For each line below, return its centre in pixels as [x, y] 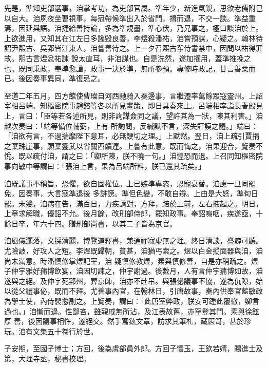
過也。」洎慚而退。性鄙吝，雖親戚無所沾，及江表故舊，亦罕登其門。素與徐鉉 [132, 311]
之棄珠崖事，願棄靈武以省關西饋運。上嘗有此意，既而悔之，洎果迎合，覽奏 [130, 146]
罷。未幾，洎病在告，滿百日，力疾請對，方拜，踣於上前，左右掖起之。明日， [133, 203]
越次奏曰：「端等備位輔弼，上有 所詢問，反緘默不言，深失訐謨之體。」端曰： [131, 125]
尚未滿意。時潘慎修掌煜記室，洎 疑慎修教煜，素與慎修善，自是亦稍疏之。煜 [131, 260]
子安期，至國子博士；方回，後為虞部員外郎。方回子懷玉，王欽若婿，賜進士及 [133, 348]
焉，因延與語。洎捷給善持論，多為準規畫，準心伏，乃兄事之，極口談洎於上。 [133, 28]
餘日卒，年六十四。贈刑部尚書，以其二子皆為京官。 [90, 223]
